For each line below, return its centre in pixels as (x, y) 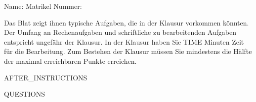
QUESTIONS (25, 94)
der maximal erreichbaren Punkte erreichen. (70, 61)
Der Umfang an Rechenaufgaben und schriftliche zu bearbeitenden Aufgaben (120, 32)
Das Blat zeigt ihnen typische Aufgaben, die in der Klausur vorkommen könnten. (127, 22)
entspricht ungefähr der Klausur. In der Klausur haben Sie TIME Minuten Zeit (124, 41)
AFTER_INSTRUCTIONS (46, 77)
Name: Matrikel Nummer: (43, 6)
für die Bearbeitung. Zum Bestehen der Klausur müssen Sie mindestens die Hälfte (128, 51)
